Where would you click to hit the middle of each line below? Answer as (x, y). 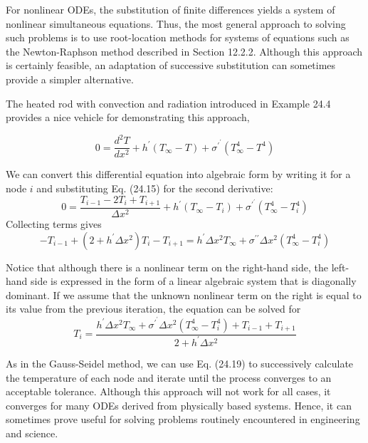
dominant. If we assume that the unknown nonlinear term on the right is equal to (184, 295)
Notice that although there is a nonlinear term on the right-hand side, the (167, 267)
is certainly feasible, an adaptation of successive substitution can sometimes (171, 65)
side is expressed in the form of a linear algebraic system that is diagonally (194, 281)
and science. (32, 433)
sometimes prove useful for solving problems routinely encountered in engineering (183, 419)
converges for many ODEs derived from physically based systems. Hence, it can (179, 405)
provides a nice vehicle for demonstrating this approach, (128, 117)
